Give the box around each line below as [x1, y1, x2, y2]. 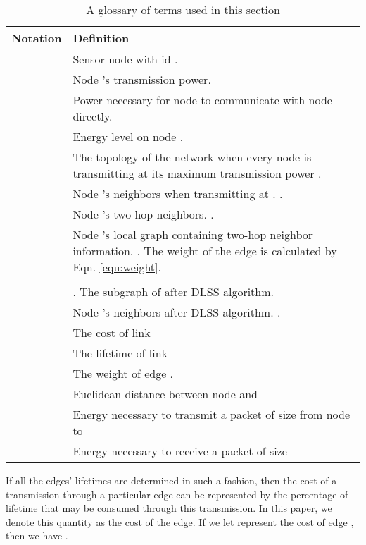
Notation [11, 30, 62, 46]
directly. [72, 108, 113, 124]
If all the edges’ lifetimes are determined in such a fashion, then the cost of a [6, 473, 337, 487]
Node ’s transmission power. [72, 71, 211, 87]
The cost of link [72, 324, 151, 341]
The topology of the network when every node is [72, 149, 312, 165]
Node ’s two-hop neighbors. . [72, 206, 214, 222]
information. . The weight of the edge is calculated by [72, 243, 337, 259]
